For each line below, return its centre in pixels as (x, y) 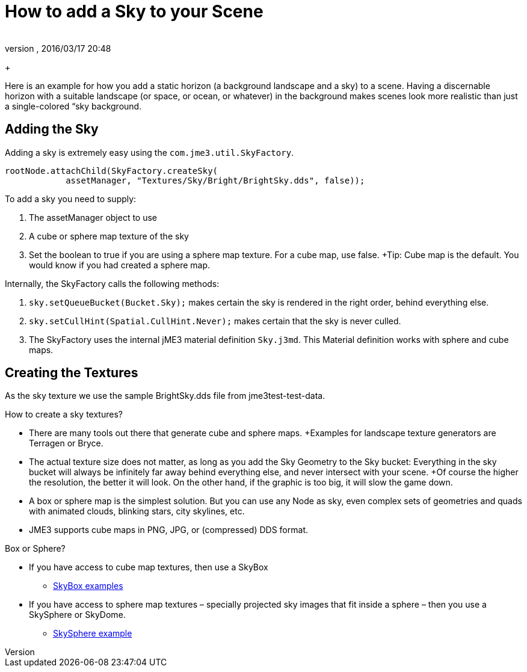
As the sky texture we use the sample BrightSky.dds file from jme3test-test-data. (165, 396)
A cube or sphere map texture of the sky (109, 236)
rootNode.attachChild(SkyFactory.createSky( (112, 171)
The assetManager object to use (93, 217)
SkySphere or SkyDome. (77, 615)
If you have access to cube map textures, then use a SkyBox (149, 567)
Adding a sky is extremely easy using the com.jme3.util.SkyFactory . (149, 152)
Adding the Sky (52, 129)
